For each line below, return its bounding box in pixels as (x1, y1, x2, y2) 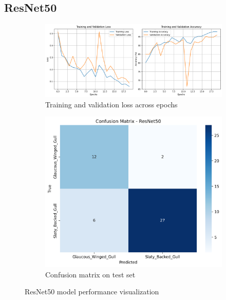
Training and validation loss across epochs (45, 99, 178, 109)
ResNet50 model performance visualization (25, 286, 159, 297)
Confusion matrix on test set (45, 269, 136, 279)
